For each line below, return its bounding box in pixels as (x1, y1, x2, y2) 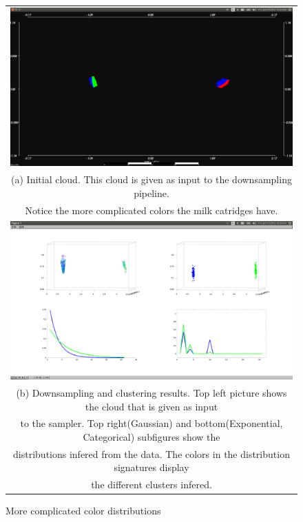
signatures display (114, 460, 189, 474)
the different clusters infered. (91, 477, 212, 492)
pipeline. (134, 185, 169, 200)
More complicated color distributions (6, 503, 161, 518)
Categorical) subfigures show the (83, 430, 220, 443)
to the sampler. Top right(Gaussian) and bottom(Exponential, (20, 416, 283, 430)
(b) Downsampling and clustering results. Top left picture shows (16, 385, 287, 399)
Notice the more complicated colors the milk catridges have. (25, 202, 278, 217)
